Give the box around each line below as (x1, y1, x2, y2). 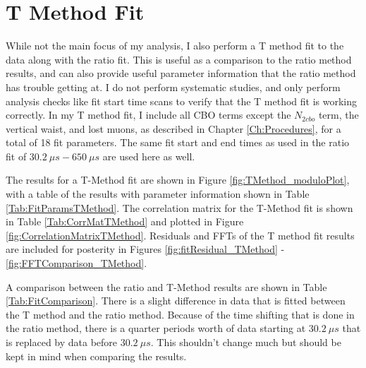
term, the (318, 107, 359, 122)
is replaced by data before (6, 335, 118, 349)
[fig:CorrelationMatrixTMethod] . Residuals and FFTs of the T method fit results (6, 227, 355, 242)
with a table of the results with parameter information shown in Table (6, 186, 310, 201)
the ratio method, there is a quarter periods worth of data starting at (6, 321, 306, 336)
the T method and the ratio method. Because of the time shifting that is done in (6, 307, 355, 321)
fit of (6, 148, 27, 163)
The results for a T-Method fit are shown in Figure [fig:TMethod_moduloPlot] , (6, 172, 350, 187)
